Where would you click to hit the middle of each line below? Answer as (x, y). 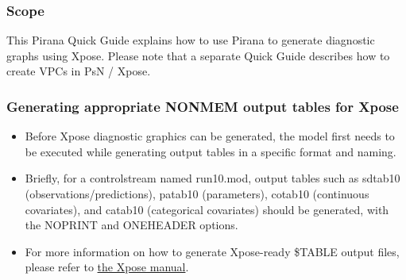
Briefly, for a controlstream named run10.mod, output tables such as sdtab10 (213, 178)
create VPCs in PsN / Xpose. (79, 71)
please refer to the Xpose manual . (107, 267)
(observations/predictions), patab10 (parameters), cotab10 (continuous (197, 194)
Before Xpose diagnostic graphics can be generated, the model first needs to (210, 136)
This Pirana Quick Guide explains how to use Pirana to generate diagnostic (191, 40)
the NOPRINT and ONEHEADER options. (131, 225)
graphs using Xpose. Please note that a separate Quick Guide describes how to (198, 55)
